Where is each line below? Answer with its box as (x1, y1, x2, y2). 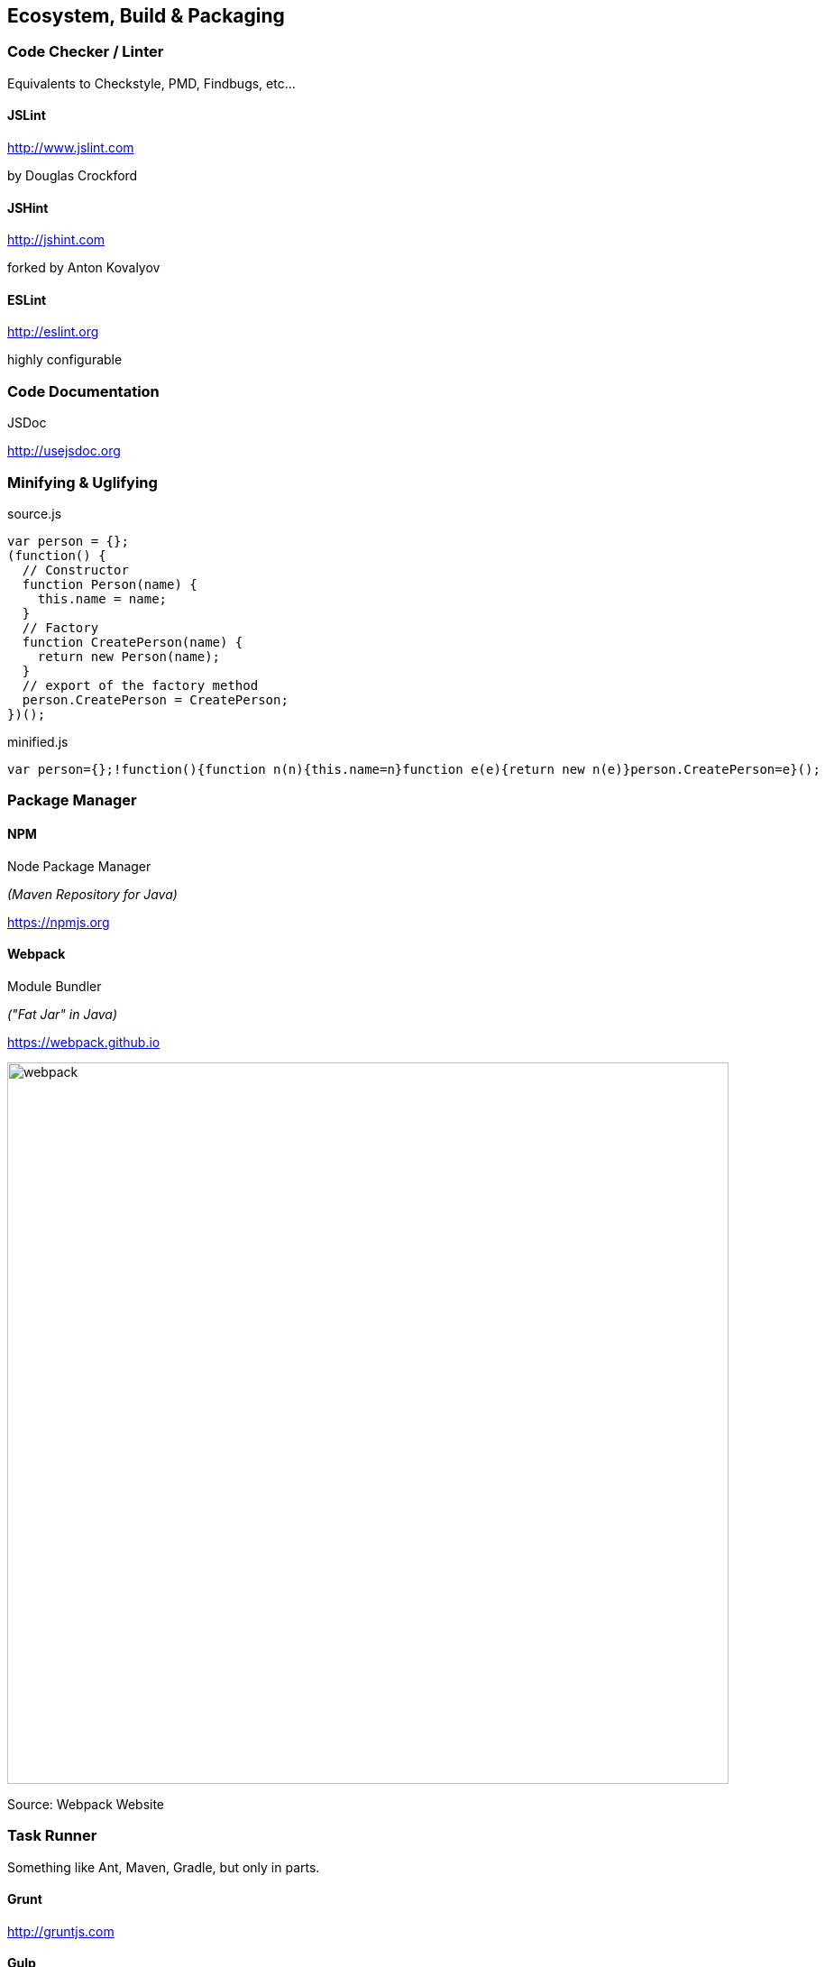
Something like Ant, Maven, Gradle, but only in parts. (7, 1859, 320, 1875)
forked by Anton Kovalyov (7, 260, 160, 276)
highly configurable (7, 352, 123, 368)
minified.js (7, 733, 69, 749)
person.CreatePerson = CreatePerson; (22, 692, 289, 707)
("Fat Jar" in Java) (7, 1006, 118, 1022)
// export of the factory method (22, 677, 259, 693)
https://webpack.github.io (7, 1034, 160, 1050)
